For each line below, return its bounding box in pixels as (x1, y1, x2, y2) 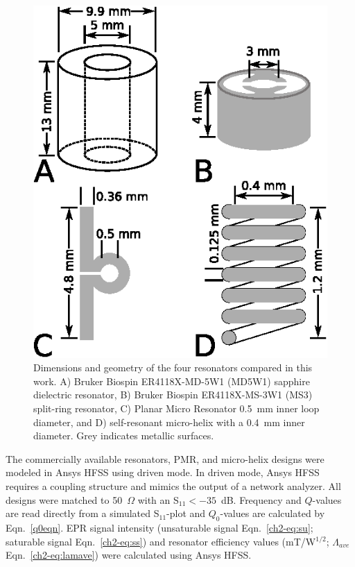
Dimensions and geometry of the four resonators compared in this (33, 360, 313, 375)
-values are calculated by (220, 506, 325, 521)
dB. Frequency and (220, 492, 302, 507)
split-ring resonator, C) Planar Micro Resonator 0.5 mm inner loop (33, 400, 320, 415)
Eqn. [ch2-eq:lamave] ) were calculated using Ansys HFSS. (6, 548, 252, 562)
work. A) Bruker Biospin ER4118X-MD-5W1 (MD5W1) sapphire (33, 373, 310, 388)
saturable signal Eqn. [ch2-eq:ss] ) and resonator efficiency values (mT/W (6, 534, 316, 548)
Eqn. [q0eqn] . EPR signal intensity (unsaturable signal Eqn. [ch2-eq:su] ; (6, 520, 313, 534)
